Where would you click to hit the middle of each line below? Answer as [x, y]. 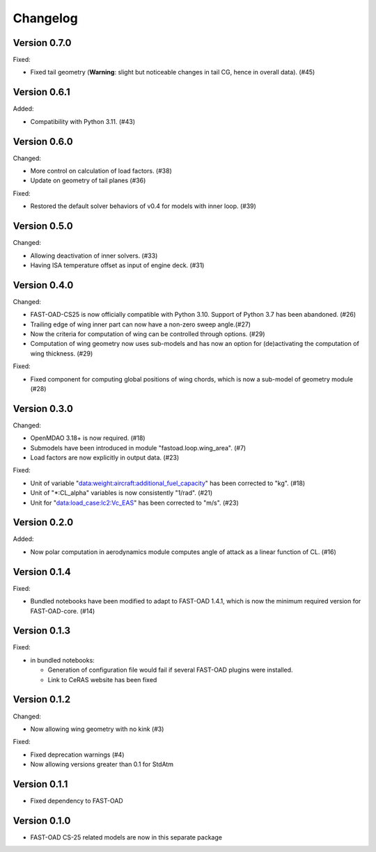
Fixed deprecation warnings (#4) [77, 755]
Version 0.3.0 [43, 408]
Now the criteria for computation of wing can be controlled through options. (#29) [148, 333]
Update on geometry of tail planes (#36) [88, 180]
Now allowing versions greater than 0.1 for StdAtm [102, 764]
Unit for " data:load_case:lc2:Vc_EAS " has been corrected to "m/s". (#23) [135, 503]
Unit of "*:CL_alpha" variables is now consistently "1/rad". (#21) [122, 493]
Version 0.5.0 [43, 226]
